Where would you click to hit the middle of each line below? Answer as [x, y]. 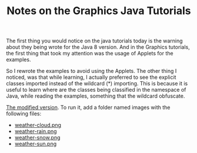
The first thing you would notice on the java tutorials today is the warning [95, 41]
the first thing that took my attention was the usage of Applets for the [90, 54]
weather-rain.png [36, 131]
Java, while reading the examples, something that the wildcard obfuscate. [96, 96]
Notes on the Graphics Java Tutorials [99, 11]
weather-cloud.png [38, 125]
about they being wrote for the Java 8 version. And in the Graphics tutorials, [98, 47]
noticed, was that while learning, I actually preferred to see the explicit [91, 77]
